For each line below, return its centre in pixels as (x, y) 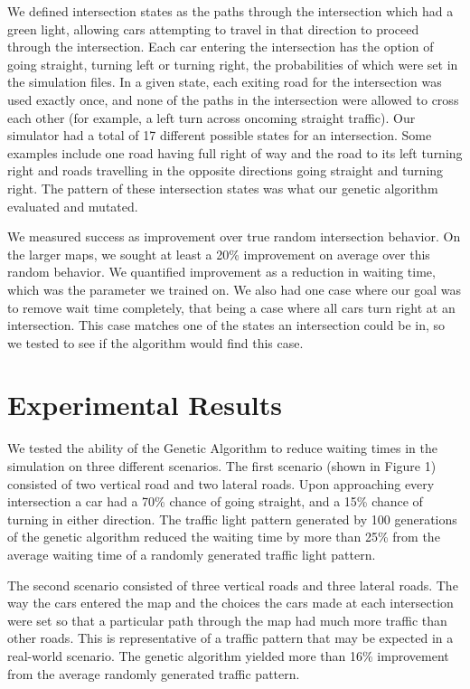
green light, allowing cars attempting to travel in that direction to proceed (213, 28)
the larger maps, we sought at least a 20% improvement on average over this (219, 254)
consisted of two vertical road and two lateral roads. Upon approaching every (221, 483)
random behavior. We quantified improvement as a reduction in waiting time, (221, 272)
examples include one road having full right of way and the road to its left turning (235, 152)
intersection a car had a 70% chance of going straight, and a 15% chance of (215, 501)
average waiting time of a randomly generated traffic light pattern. (192, 554)
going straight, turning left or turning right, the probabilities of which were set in (233, 64)
